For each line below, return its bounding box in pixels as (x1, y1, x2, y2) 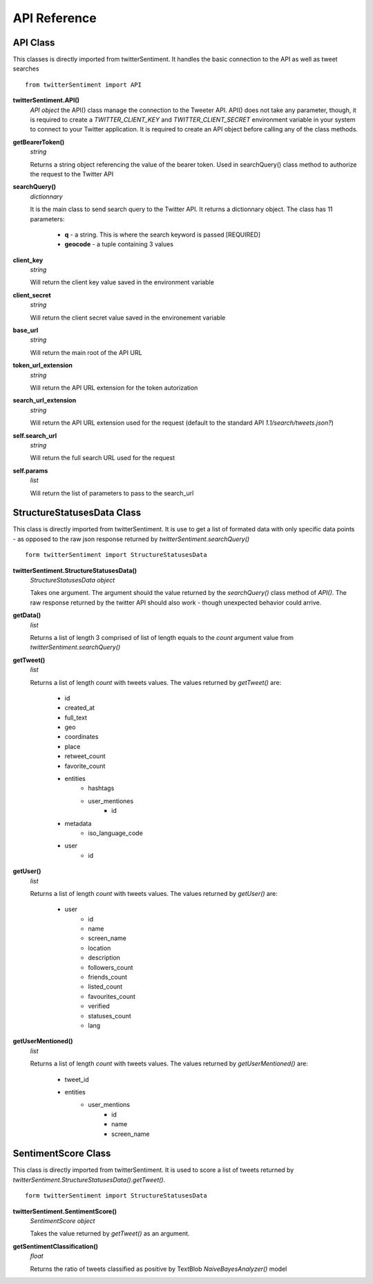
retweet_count (64, 752, 106, 760)
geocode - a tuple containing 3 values (64, 240, 174, 248)
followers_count (88, 963, 134, 971)
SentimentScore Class (12, 1148, 111, 1159)
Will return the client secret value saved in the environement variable (30, 313, 226, 322)
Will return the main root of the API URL (30, 348, 142, 356)
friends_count (88, 973, 128, 982)
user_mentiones (88, 796, 134, 805)
